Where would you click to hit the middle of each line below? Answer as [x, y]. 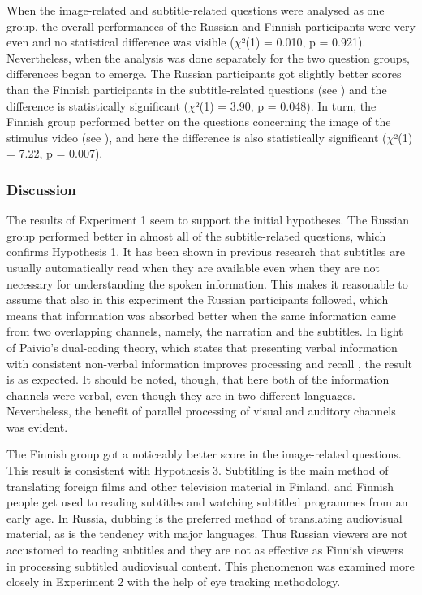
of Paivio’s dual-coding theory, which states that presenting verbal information [202, 347]
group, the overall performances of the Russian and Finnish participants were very [211, 26]
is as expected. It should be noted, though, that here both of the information [198, 379]
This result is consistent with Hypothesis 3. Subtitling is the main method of [198, 470]
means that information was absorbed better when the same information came [201, 315]
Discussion [41, 189]
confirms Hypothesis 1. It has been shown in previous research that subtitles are [206, 252]
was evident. [37, 426]
